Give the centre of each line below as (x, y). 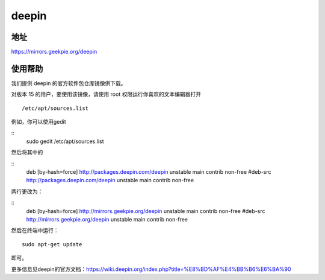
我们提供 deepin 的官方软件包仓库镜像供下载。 (69, 83)
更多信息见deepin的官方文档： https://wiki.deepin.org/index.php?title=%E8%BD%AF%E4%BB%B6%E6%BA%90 (151, 269)
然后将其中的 (27, 152)
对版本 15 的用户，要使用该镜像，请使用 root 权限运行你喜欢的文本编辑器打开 (106, 94)
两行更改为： (27, 191)
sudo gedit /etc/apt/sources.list (65, 141)
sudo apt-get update (52, 244)
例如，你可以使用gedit (39, 122)
